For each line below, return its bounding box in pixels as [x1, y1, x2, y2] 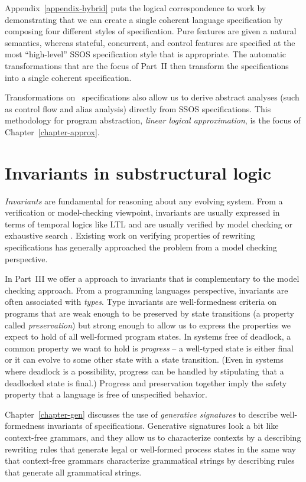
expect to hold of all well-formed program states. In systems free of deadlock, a [5, 330, 291, 343]
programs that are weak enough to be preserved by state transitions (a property [5, 307, 294, 319]
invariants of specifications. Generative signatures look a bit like [47, 419, 279, 432]
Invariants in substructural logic [5, 160, 271, 184]
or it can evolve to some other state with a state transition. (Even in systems [5, 353, 284, 366]
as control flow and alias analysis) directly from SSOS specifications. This [5, 102, 271, 115]
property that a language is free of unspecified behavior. [5, 388, 207, 400]
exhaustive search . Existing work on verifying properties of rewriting [5, 229, 255, 242]
